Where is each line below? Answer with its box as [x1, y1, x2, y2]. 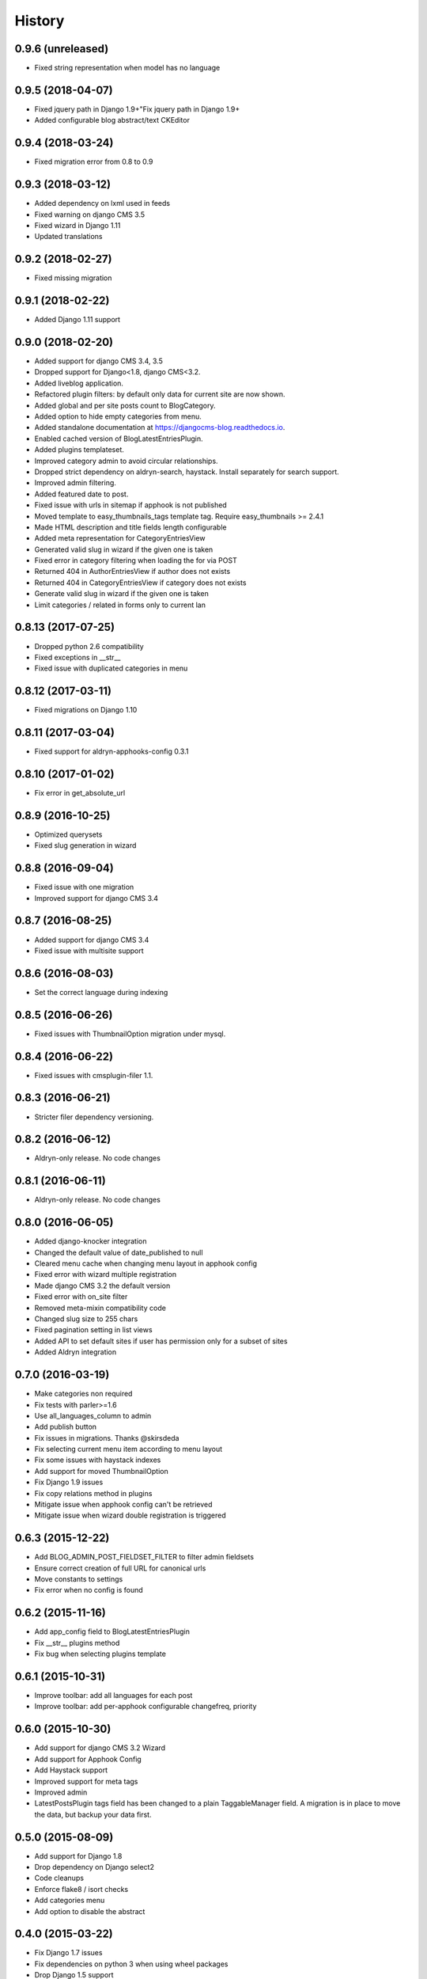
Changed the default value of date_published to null [34, 1248, 203, 1257]
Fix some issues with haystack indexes [34, 1455, 161, 1464]
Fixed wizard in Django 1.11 [34, 220, 121, 230]
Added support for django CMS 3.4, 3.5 [34, 356, 164, 366]
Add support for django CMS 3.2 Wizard [34, 1743, 166, 1753]
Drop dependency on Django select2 [34, 1863, 154, 1872]
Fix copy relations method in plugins [34, 1488, 153, 1498]
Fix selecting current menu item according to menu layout [34, 1445, 223, 1454]
